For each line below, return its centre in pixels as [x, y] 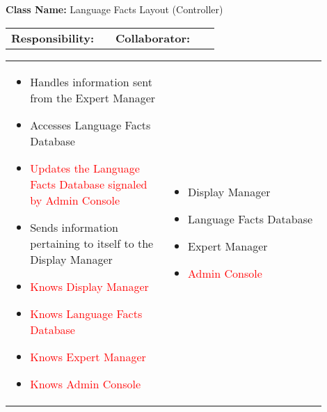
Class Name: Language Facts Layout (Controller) [114, 9]
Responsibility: [53, 38]
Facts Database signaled [89, 184]
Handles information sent [91, 81]
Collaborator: [153, 38]
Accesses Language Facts [90, 125]
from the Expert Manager [93, 97]
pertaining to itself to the [92, 243]
